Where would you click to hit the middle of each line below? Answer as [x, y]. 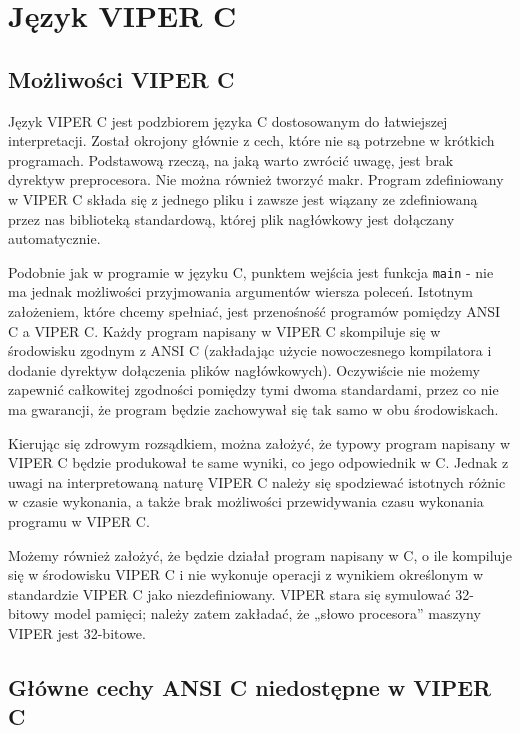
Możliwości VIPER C [121, 78]
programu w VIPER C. [79, 520]
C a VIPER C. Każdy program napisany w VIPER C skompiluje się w [224, 330]
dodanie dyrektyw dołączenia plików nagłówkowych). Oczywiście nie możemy [244, 369]
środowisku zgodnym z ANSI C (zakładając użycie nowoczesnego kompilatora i [250, 350]
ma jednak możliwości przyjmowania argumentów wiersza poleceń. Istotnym [241, 291]
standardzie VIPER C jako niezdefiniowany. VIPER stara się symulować [229, 593]
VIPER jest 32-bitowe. [77, 632]
